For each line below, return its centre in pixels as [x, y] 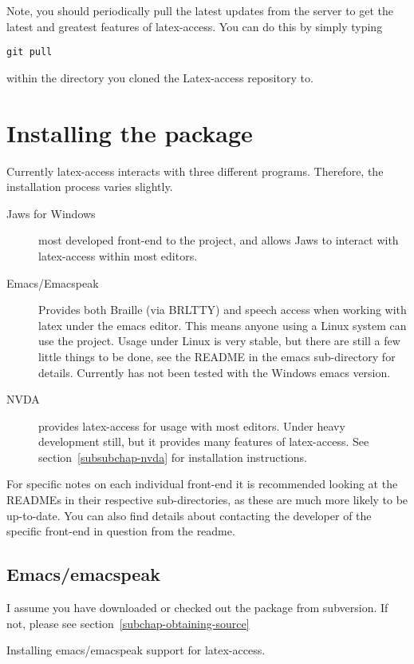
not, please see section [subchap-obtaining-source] [128, 623]
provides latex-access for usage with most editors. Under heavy [192, 425]
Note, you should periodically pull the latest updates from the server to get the [200, 10]
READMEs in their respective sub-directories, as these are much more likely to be [207, 500]
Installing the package [130, 132]
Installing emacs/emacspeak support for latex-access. [136, 650]
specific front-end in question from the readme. [121, 531]
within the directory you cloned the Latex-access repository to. [160, 77]
